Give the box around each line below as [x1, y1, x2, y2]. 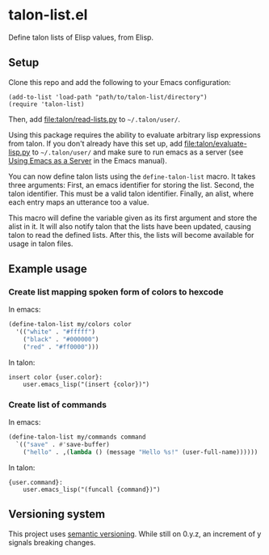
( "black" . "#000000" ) [23, 336, 99, 344]
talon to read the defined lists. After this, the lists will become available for [8, 230, 254, 239]
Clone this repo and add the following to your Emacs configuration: [8, 77, 232, 87]
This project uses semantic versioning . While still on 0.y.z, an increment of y [8, 528, 262, 539]
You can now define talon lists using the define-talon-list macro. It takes [8, 172, 256, 181]
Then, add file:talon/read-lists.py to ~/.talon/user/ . [8, 114, 180, 124]
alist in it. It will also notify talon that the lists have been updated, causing [8, 221, 252, 231]
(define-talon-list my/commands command [8, 433, 147, 442]
